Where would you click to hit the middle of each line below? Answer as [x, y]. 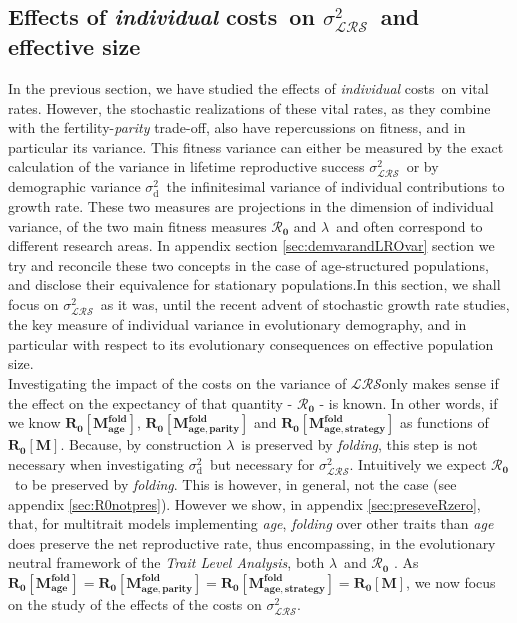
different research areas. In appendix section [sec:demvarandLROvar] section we [251, 245]
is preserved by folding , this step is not [359, 444]
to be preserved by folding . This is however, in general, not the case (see [235, 483]
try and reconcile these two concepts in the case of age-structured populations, [248, 264]
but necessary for [262, 463]
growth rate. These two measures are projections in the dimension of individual [251, 206]
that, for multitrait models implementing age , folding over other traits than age [251, 523]
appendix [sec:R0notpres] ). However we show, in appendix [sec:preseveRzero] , [244, 503]
